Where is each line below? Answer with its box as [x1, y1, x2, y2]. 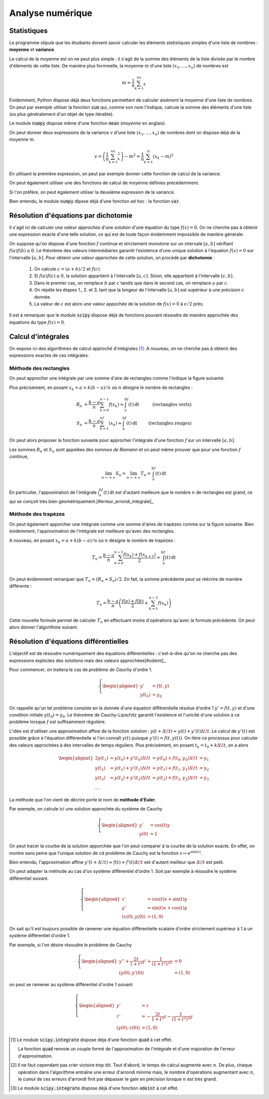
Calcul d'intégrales [9, 332, 70, 341]
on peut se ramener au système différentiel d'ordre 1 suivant [9, 982, 133, 988]
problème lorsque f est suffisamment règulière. [9, 719, 106, 725]
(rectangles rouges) [148, 420, 192, 426]
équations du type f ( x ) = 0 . [9, 319, 65, 325]
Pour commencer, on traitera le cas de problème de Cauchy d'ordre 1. [9, 667, 152, 673]
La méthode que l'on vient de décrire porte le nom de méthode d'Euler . [9, 796, 156, 802]
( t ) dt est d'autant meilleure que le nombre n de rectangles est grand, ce [103, 489, 253, 495]
